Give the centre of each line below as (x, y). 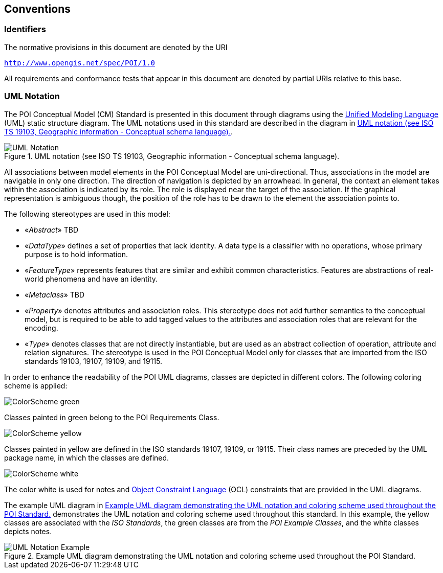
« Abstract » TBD (52, 230)
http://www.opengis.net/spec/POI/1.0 (80, 63)
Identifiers (25, 29)
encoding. (41, 328)
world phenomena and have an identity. (91, 279)
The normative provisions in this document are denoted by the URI (116, 47)
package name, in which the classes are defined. (87, 457)
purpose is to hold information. (76, 254)
